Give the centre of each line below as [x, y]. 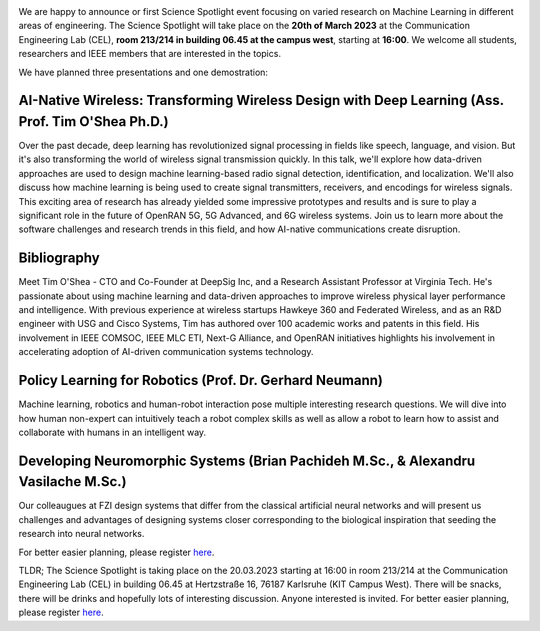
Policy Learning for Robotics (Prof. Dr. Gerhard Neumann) [201, 380]
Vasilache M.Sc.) [72, 481]
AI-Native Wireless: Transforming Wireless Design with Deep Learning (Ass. [261, 100]
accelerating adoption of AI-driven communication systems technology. [166, 352]
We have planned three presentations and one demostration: [143, 72]
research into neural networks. [81, 534]
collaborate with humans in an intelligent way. [112, 432]
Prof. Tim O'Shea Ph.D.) [93, 121]
